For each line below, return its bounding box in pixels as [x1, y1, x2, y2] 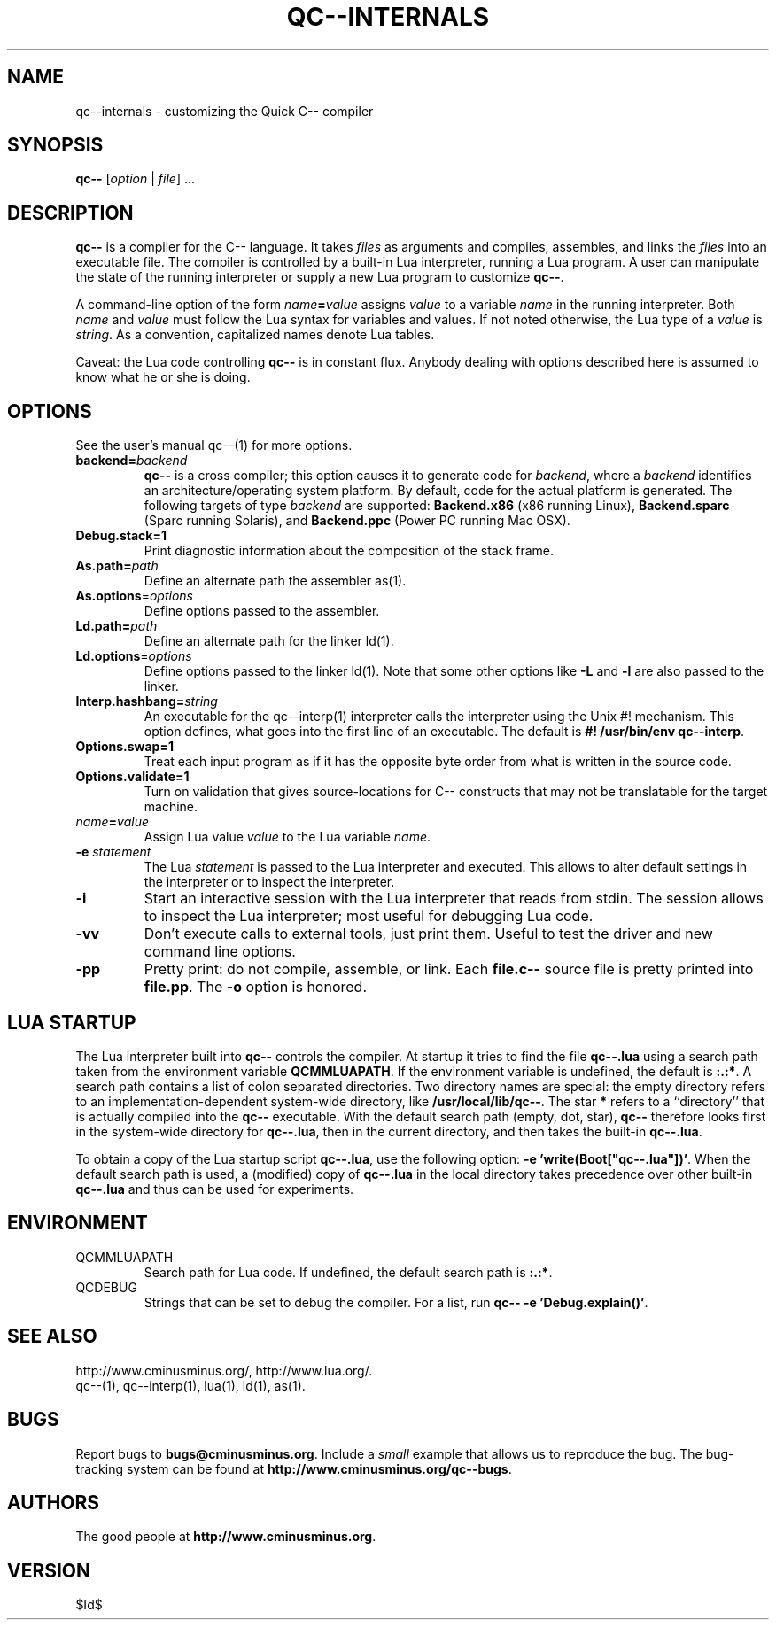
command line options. [144, 942, 296, 961]
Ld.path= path [75, 618, 158, 634]
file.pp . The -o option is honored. [144, 978, 367, 996]
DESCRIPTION [7, 201, 134, 224]
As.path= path [75, 558, 159, 574]
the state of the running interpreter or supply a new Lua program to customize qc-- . [75, 269, 564, 285]
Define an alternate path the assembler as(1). [144, 573, 407, 589]
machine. [144, 799, 198, 815]
